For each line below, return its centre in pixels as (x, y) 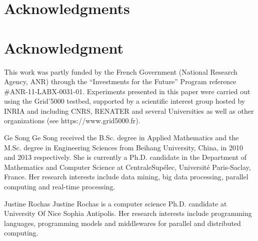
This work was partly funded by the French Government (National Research (121, 71)
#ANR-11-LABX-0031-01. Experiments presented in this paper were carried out (127, 91)
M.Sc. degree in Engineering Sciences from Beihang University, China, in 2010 (123, 147)
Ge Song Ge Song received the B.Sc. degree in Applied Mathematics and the (121, 138)
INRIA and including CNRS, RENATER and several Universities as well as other (129, 110)
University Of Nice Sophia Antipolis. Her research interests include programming (128, 213)
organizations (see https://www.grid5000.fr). (72, 120)
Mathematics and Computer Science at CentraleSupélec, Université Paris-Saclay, (127, 167)
